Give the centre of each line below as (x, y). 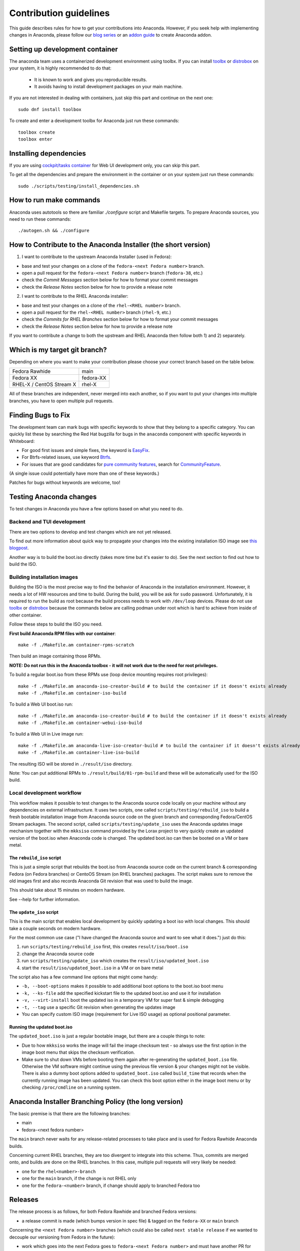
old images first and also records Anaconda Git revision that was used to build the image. (101, 881)
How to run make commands (55, 200)
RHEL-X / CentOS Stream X (44, 384)
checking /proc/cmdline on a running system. (71, 1087)
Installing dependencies (47, 153)
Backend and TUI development (47, 522)
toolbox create (37, 132)
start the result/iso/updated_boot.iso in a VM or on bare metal (92, 968)
